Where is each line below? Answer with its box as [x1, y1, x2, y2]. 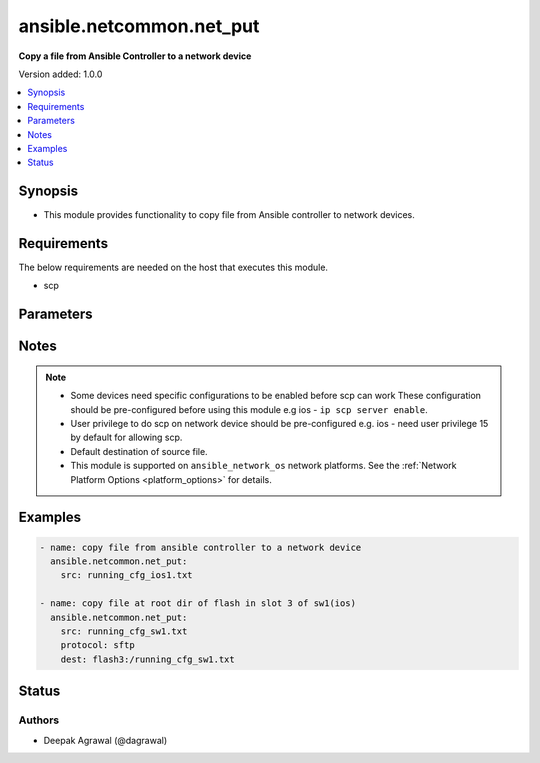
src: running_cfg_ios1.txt [60, 570, 194, 581]
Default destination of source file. [70, 445, 209, 457]
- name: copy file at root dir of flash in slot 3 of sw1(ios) [39, 598, 357, 609]
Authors [18, 713, 60, 727]
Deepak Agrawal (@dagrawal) [43, 734, 168, 746]
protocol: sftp [60, 640, 135, 651]
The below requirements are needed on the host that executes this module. [18, 261, 329, 274]
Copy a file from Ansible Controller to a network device [18, 50, 252, 62]
